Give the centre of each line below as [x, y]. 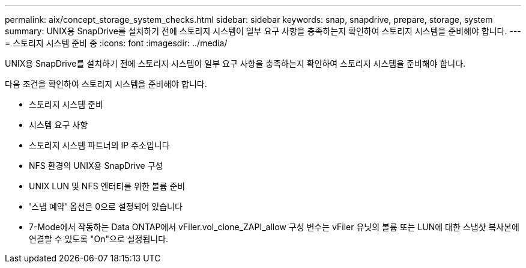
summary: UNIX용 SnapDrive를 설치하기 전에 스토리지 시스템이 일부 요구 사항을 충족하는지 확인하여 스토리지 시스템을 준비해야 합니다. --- [263, 31]
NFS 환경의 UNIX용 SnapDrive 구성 [96, 166]
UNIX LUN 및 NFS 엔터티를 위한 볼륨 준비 [107, 186]
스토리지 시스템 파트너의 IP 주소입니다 [99, 145]
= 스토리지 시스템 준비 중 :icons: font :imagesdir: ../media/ [116, 43]
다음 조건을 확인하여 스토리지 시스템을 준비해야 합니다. [106, 84]
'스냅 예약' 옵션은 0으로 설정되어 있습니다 [106, 206]
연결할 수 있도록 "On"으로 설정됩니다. [99, 239]
